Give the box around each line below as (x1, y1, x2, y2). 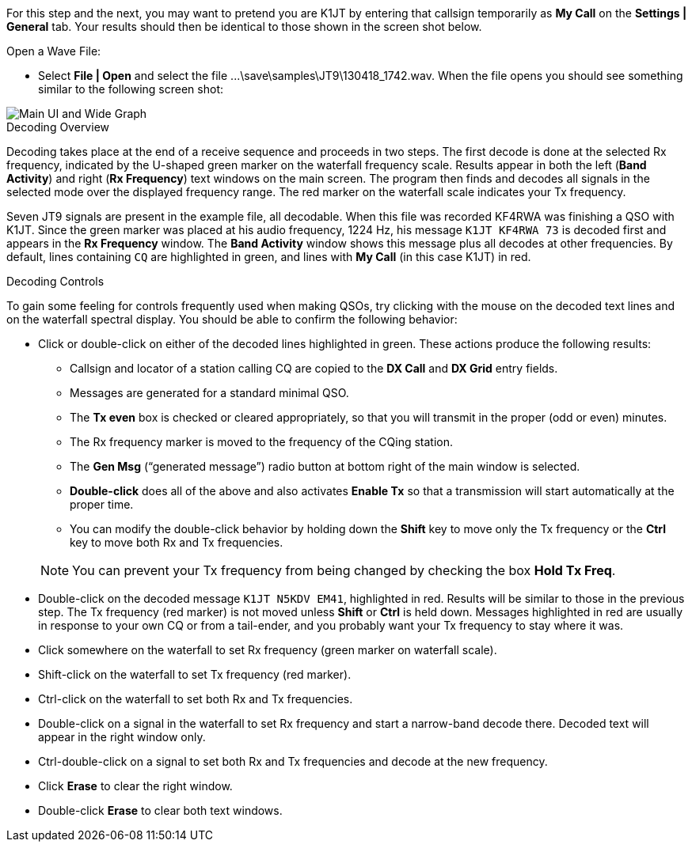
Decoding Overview (6, 120, 109, 134)
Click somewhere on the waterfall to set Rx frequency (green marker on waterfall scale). (38, 643, 497, 657)
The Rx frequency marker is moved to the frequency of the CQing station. (70, 435, 454, 449)
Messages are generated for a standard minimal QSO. (70, 386, 349, 399)
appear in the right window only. (38, 730, 206, 744)
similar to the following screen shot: (38, 82, 223, 96)
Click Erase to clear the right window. (38, 779, 233, 793)
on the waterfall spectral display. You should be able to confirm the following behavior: (6, 312, 458, 326)
